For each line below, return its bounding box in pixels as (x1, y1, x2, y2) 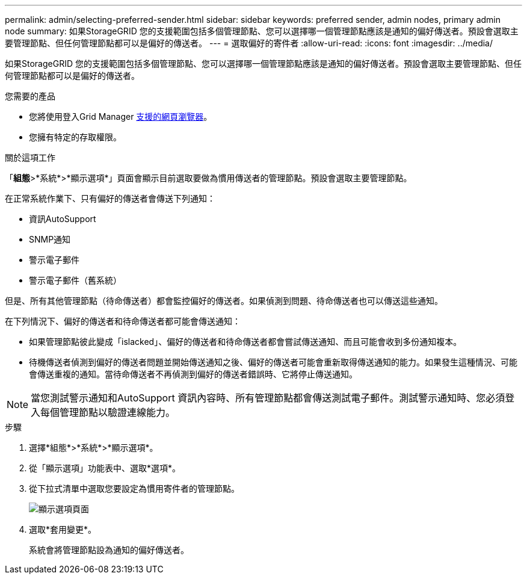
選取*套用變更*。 (29, 524, 97, 534)
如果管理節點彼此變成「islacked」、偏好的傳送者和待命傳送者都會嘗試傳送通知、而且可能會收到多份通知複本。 (29, 336, 462, 347)
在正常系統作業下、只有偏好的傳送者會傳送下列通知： (5, 193, 215, 203)
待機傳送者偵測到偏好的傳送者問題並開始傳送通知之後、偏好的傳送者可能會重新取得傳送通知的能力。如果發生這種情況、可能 (29, 357, 517, 367)
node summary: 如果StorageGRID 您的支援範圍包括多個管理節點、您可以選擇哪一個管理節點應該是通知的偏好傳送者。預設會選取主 (5, 26, 519, 36)
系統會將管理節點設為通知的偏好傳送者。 (29, 545, 189, 555)
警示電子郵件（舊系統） (29, 275, 122, 285)
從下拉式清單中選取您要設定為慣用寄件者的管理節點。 (29, 483, 239, 494)
